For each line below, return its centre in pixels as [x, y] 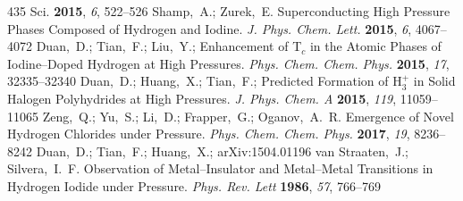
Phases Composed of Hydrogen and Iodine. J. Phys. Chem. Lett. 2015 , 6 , [210, 28]
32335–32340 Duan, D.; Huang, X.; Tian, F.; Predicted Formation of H [205, 81]
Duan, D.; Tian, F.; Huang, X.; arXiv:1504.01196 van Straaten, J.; [222, 151]
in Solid [434, 81]
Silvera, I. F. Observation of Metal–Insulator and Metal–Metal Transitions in [220, 168]
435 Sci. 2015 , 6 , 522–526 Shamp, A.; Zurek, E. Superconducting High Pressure [229, 11]
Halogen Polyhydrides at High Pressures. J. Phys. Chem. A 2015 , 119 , [202, 98]
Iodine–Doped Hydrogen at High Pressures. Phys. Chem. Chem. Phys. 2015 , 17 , [228, 63]
